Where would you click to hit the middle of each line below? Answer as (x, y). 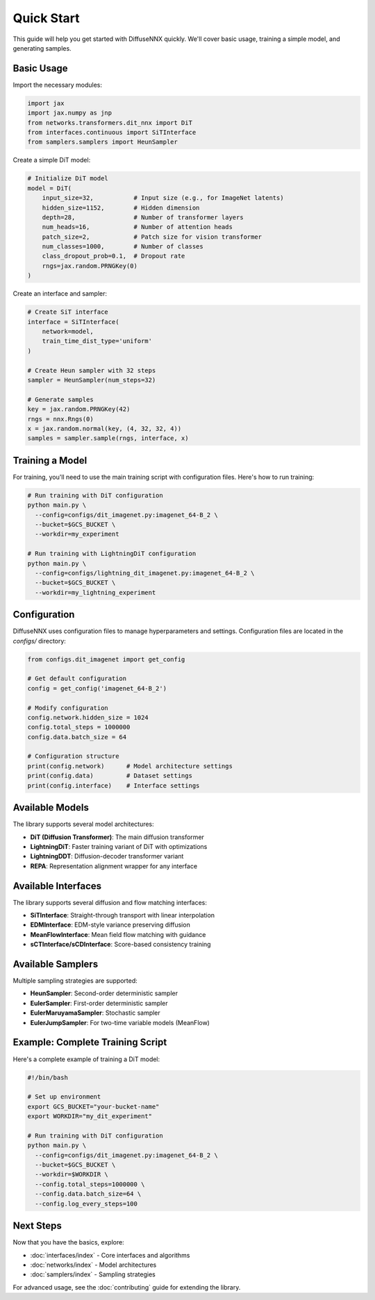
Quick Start (46, 18)
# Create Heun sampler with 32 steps (92, 370)
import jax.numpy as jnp (70, 113)
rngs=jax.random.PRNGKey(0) (90, 266)
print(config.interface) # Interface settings (114, 785)
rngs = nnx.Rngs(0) (60, 419)
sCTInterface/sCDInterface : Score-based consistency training (120, 945)
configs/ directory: (39, 641)
